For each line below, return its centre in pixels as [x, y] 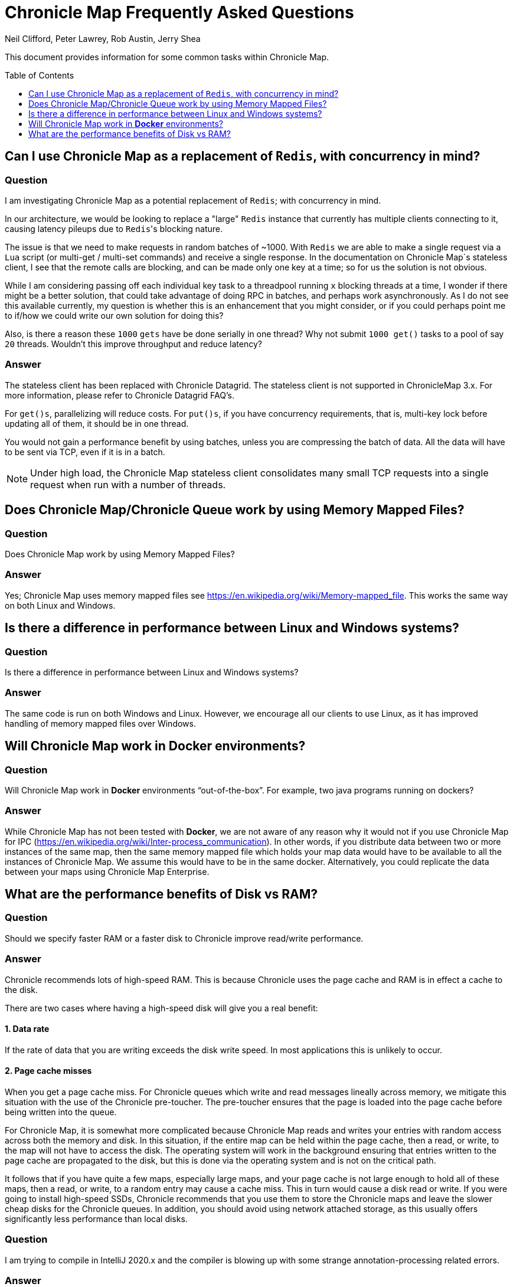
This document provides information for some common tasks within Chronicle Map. [167, 57]
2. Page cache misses [48, 1071]
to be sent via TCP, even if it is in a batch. [85, 452]
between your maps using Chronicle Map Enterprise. [107, 871]
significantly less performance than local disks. [96, 1219]
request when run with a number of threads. [128, 484]
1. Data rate [27, 1029]
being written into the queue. [61, 1112]
